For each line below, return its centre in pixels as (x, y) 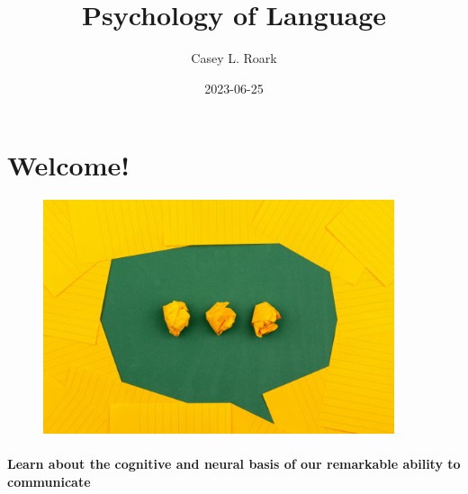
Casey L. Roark (234, 58)
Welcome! (69, 165)
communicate (49, 481)
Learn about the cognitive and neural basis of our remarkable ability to (234, 464)
